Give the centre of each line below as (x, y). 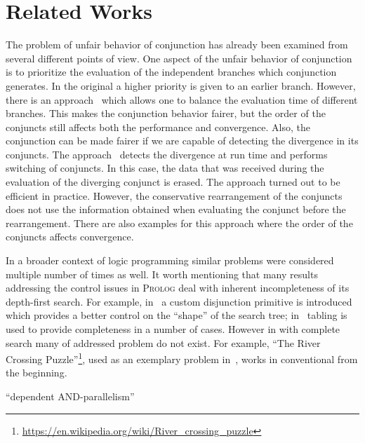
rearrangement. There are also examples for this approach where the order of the (179, 223)
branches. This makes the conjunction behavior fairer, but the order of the (166, 113)
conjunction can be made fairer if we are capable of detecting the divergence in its (182, 141)
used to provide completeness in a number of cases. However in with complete (173, 329)
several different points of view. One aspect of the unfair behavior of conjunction (179, 58)
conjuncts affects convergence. (70, 237)
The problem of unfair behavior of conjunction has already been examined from (177, 45)
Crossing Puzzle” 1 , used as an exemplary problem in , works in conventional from (182, 358)
